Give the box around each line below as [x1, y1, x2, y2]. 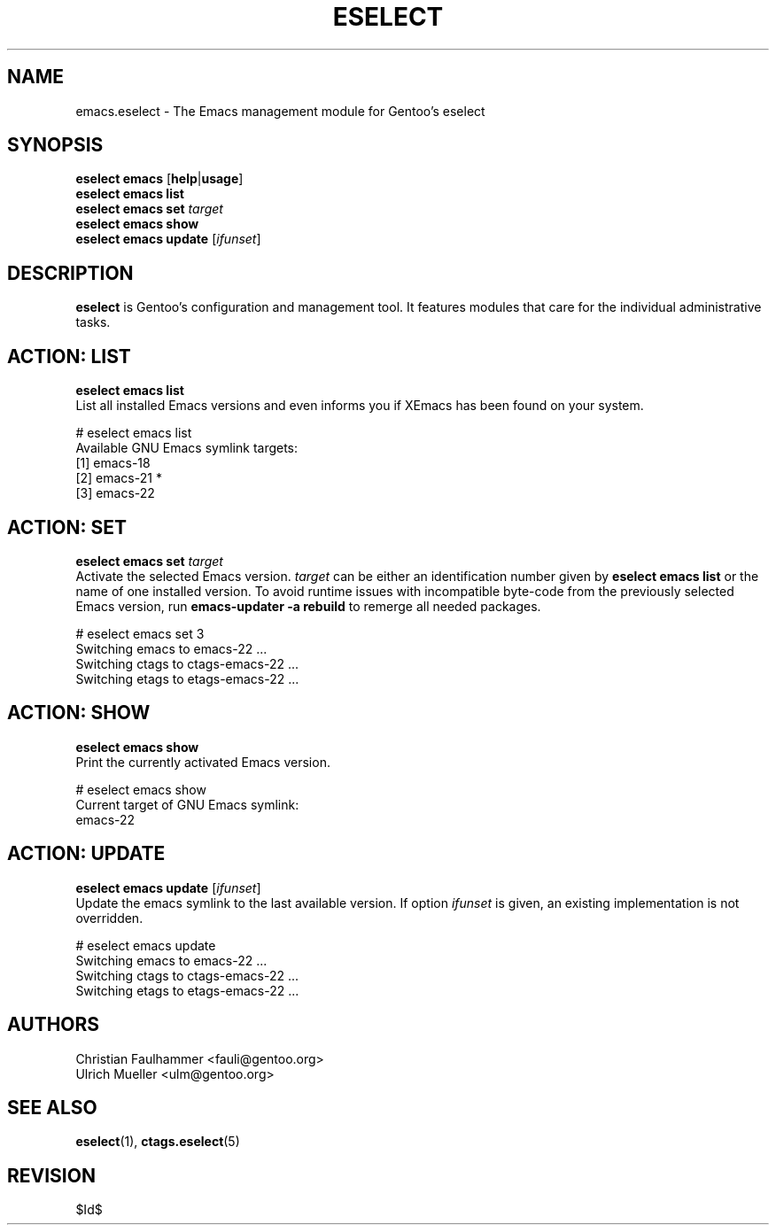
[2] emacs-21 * [75, 470, 162, 486]
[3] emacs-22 [75, 485, 155, 501]
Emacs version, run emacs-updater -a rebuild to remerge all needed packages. [75, 598, 541, 614]
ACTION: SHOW [7, 701, 151, 724]
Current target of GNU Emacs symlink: [75, 796, 299, 812]
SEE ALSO [7, 1096, 97, 1119]
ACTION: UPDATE [7, 842, 166, 865]
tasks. [75, 314, 111, 330]
